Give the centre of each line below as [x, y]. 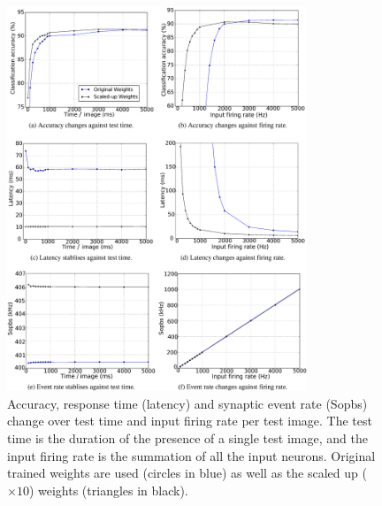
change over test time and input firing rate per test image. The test [190, 421]
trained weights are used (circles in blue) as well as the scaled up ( [187, 473]
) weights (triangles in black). [108, 490]
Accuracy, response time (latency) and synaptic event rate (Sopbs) [187, 403]
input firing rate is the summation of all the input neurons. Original [191, 455]
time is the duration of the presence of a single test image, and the [187, 437]
